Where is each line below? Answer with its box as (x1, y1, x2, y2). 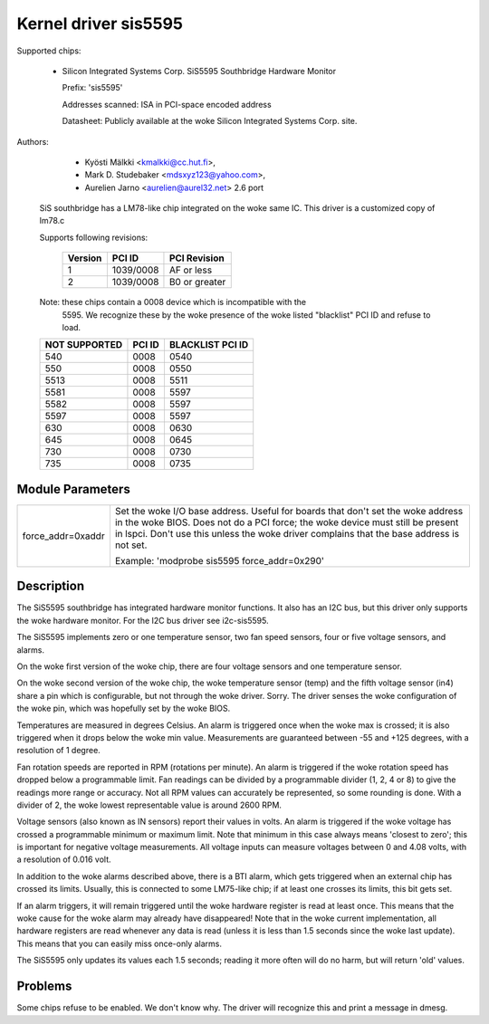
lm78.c (39, 215, 65, 226)
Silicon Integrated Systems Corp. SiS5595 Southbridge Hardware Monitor (62, 65, 337, 76)
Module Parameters (16, 481, 130, 497)
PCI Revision (168, 252, 225, 264)
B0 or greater (168, 276, 226, 289)
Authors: (16, 136, 49, 147)
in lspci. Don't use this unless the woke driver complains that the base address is (114, 527, 460, 540)
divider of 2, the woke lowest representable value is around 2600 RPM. (16, 799, 283, 810)
